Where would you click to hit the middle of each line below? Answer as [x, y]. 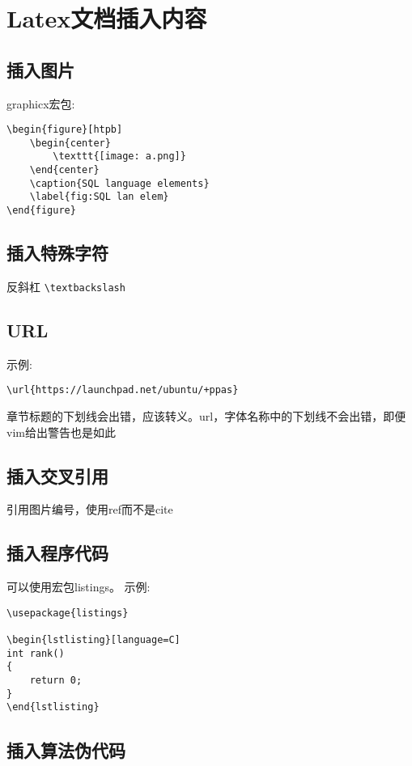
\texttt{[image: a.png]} [119, 157]
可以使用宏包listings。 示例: [79, 587]
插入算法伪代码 [66, 749]
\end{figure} [41, 211]
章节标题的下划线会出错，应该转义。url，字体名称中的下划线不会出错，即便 [206, 416]
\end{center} [64, 170]
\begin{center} [70, 143]
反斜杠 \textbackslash [66, 286]
